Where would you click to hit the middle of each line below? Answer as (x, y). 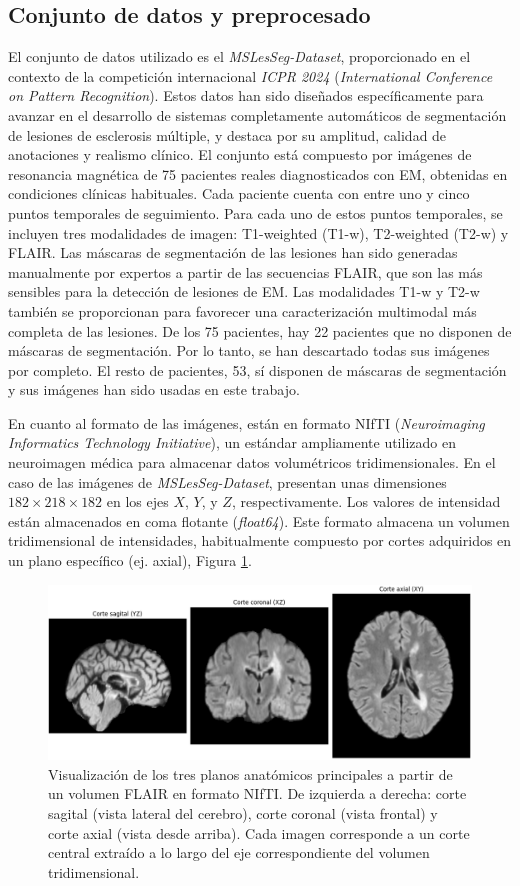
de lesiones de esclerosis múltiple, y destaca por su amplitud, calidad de (227, 134)
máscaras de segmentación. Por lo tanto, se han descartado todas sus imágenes (249, 350)
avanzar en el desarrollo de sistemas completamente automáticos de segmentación (257, 114)
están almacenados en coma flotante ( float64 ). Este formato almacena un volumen (259, 520)
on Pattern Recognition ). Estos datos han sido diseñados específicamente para (246, 95)
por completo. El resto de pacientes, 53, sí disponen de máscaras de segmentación (257, 369)
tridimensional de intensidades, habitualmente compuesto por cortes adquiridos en (260, 540)
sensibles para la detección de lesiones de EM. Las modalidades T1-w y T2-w (244, 291)
